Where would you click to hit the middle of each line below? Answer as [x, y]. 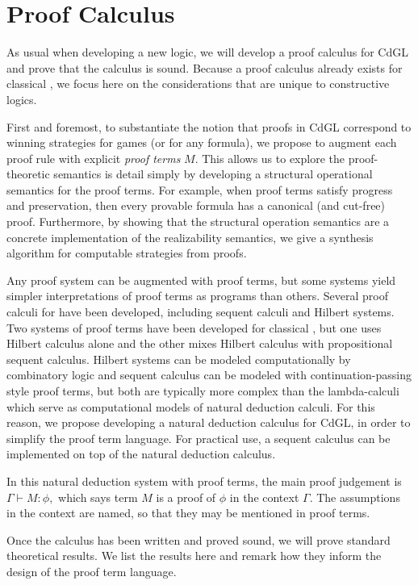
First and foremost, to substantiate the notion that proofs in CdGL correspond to [209, 126]
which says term [98, 497]
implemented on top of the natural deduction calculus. [141, 454]
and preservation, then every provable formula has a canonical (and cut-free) [196, 205]
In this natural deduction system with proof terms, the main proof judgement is [204, 481]
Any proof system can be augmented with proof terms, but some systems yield [201, 280]
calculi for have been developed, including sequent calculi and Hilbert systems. [201, 312]
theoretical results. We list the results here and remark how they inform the [194, 556]
